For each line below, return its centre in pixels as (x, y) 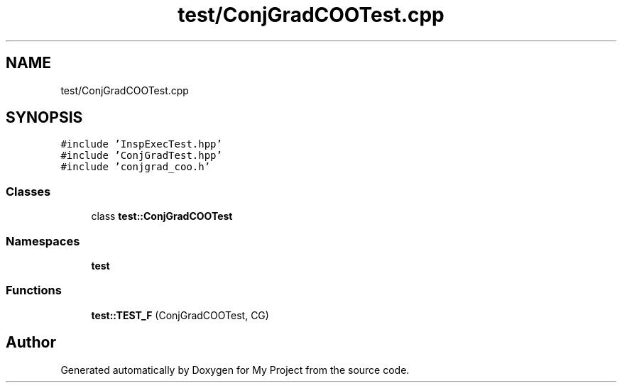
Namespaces (43, 241)
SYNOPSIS (44, 118)
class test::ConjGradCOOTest (162, 216)
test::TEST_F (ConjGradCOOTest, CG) (180, 315)
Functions (34, 290)
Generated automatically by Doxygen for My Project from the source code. (235, 370)
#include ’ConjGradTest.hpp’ (141, 156)
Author (31, 343)
